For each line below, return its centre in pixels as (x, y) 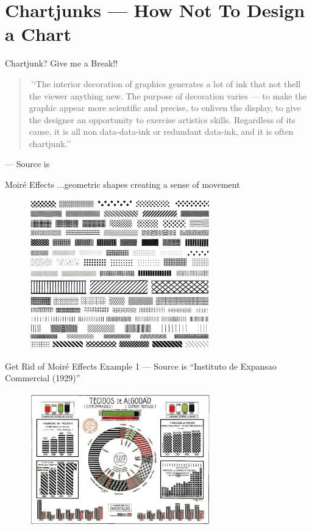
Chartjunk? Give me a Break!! (62, 63)
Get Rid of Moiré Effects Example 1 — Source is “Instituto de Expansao (141, 366)
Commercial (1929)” (43, 378)
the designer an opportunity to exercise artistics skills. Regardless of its (162, 119)
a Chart (38, 34)
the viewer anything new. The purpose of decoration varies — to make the (168, 95)
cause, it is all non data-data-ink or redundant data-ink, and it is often (161, 131)
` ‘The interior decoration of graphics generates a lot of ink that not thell (165, 83)
